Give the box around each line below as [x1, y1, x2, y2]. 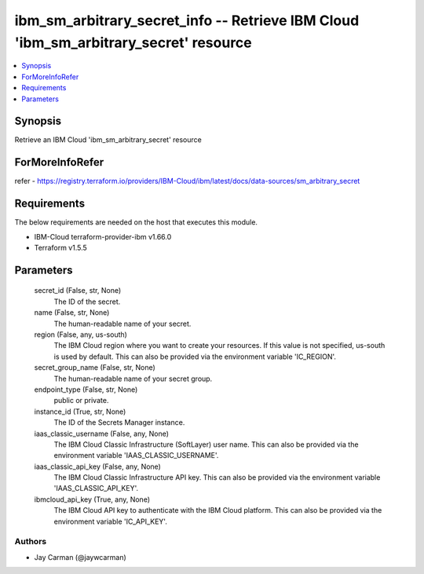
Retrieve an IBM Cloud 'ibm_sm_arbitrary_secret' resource [14, 135, 202, 144]
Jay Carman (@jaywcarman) [34, 552, 127, 561]
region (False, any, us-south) [34, 330, 127, 339]
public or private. [53, 396, 109, 405]
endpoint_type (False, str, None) [34, 385, 138, 394]
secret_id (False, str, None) [34, 286, 122, 295]
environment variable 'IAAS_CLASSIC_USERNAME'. [53, 451, 219, 460]
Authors [14, 536, 47, 547]
